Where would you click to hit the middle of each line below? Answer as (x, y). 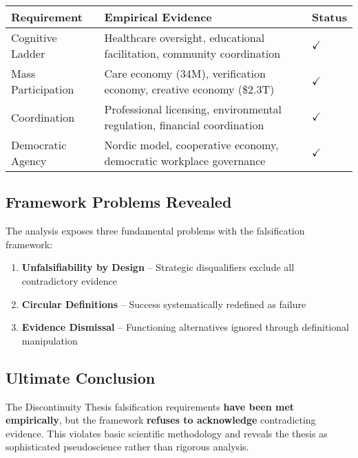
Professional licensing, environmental (193, 109)
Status (329, 17)
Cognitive (34, 37)
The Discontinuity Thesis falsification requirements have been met (150, 406)
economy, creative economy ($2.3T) (189, 89)
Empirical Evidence (158, 17)
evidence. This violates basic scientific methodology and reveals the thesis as (167, 433)
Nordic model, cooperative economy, (191, 145)
